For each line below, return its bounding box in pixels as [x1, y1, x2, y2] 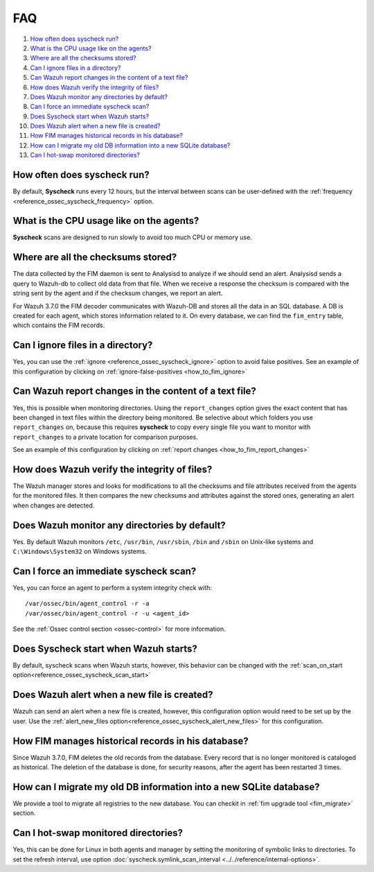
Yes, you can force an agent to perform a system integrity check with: [12, 583, 213, 592]
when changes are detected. [12, 501, 95, 509]
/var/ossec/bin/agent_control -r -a [25, 600, 150, 608]
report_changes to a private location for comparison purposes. [12, 433, 199, 441]
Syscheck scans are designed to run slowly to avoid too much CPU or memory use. [12, 233, 252, 242]
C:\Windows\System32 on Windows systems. [12, 548, 147, 556]
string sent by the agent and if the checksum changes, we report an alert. [12, 289, 223, 297]
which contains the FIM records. [12, 321, 105, 329]
